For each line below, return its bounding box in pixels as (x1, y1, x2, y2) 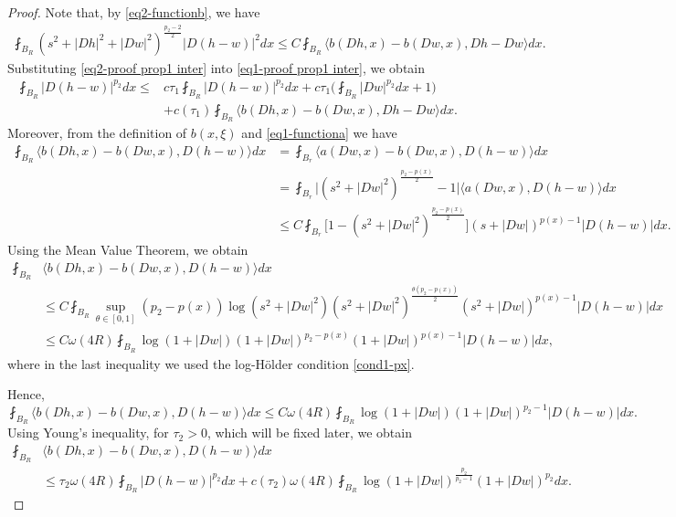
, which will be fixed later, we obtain (206, 423, 412, 442)
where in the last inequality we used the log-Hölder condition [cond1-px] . (7, 353, 415, 373)
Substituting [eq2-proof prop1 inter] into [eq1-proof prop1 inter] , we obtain (7, 58, 426, 77)
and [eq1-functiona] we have (241, 123, 397, 142)
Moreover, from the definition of (7, 123, 187, 142)
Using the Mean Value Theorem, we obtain (7, 240, 248, 259)
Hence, (7, 385, 45, 404)
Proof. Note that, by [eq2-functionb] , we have (7, 3, 260, 21)
